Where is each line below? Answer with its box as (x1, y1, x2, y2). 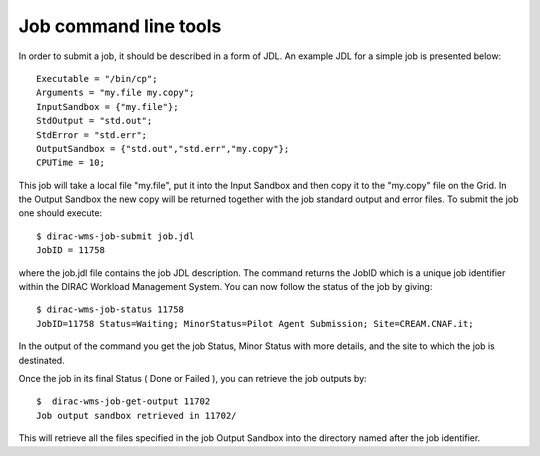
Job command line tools (18, 15, 222, 37)
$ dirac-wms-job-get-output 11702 (36, 396, 211, 407)
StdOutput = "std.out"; (36, 115, 153, 127)
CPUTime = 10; (36, 157, 105, 169)
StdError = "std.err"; (36, 129, 148, 140)
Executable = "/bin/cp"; (36, 73, 158, 84)
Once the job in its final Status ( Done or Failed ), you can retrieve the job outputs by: (18, 372, 367, 384)
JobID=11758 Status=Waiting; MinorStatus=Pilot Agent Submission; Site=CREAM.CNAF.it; (36, 318, 474, 329)
